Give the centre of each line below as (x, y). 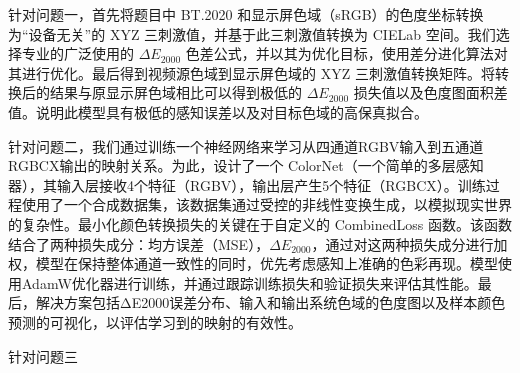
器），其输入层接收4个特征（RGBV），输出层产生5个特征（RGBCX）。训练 (247, 184)
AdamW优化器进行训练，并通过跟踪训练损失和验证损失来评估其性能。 (249, 282)
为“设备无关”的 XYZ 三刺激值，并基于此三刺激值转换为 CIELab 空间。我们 (252, 33)
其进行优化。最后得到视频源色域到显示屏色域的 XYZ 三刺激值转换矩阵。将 (251, 72)
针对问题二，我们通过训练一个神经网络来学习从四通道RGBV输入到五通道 (246, 145)
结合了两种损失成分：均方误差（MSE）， (139, 243)
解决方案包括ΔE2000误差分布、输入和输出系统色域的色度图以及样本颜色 (270, 302)
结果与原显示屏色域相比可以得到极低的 (175, 92)
